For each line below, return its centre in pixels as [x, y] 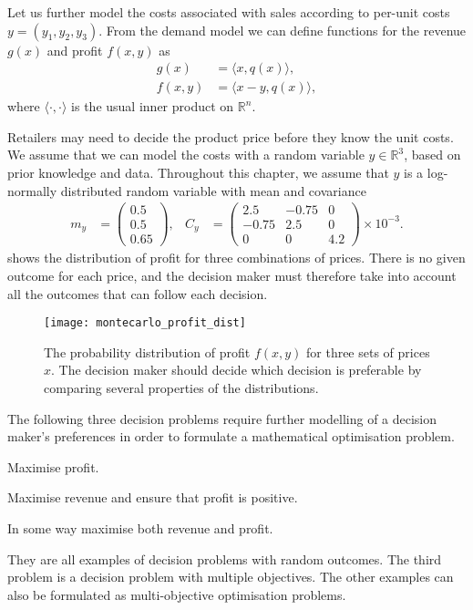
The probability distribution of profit [147, 352]
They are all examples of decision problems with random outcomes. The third [225, 558]
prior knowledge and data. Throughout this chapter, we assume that [198, 173]
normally [32, 190]
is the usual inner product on [153, 106]
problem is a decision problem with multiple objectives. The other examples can [231, 577]
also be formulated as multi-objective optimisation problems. [177, 594]
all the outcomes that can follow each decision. [138, 293]
